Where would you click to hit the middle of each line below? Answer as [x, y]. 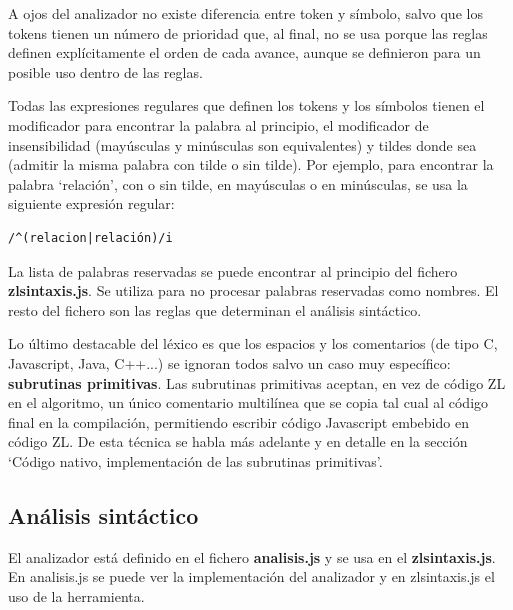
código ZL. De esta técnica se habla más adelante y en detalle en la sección [238, 441]
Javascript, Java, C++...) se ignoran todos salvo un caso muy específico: [229, 362]
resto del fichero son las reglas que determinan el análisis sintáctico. [215, 309]
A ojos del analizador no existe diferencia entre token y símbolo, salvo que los [245, 13]
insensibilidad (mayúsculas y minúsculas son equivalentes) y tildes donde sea [242, 144]
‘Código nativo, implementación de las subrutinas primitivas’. [195, 460]
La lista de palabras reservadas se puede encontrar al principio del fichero [233, 270]
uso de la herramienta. [76, 595]
